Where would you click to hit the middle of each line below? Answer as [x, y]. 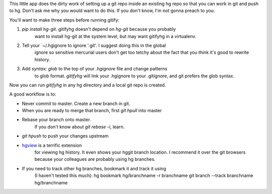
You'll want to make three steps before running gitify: [64, 20]
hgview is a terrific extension [52, 145]
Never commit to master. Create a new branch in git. [76, 104]
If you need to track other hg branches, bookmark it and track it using [94, 168]
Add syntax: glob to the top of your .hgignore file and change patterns [95, 69]
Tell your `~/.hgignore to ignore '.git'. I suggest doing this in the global [94, 45]
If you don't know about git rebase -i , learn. [80, 127]
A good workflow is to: [33, 94]
